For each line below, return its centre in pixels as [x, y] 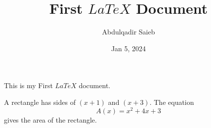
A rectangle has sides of [40, 102]
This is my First [28, 85]
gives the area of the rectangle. [50, 119]
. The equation [172, 102]
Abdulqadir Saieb [128, 32]
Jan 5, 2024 [128, 48]
